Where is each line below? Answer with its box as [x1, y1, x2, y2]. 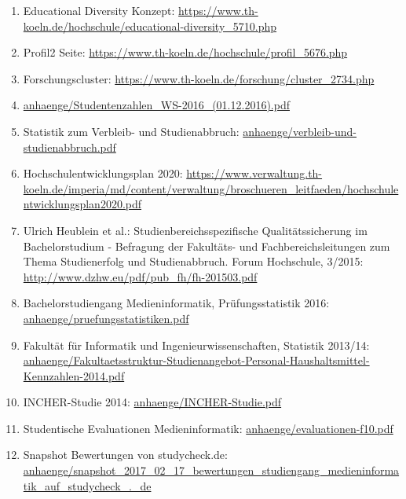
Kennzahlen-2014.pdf [23, 367, 125, 383]
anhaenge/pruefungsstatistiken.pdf [23, 310, 189, 326]
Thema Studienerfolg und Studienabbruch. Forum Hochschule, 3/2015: [23, 253, 364, 270]
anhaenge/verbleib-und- [243, 123, 357, 139]
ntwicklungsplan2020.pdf [23, 196, 142, 212]
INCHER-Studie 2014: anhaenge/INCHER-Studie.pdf [23, 394, 282, 410]
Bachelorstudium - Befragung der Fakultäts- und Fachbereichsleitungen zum [23, 237, 390, 254]
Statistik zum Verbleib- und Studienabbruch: [23, 123, 240, 139]
